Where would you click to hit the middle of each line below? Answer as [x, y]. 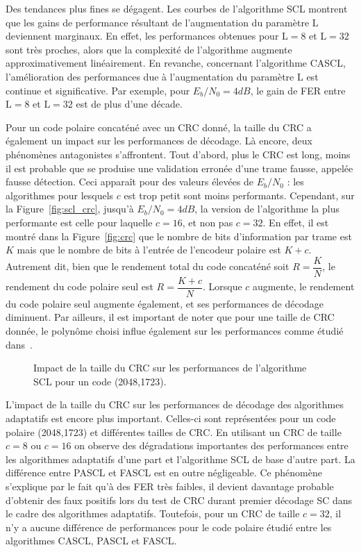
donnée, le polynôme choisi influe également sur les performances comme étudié [175, 331]
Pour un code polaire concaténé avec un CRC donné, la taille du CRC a [159, 127]
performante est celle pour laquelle [79, 222]
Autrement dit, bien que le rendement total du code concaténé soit [148, 266]
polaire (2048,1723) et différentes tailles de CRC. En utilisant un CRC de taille [174, 432]
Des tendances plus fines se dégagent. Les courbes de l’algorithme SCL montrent [177, 8]
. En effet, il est [296, 222]
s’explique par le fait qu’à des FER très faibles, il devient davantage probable [170, 486]
